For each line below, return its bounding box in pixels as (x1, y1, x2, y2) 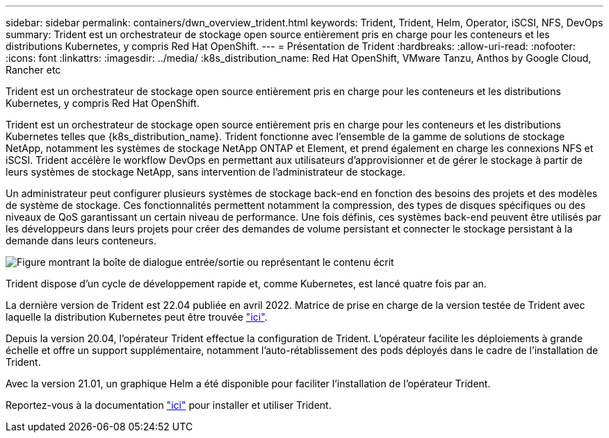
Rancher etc (6, 64, 61, 76)
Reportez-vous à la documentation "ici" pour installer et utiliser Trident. (6, 399, 332, 411)
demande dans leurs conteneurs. (6, 235, 156, 246)
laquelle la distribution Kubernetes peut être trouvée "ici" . (6, 311, 268, 323)
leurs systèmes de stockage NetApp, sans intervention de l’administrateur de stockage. (6, 166, 405, 178)
